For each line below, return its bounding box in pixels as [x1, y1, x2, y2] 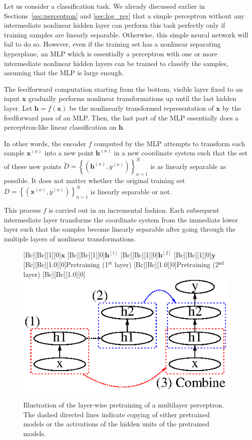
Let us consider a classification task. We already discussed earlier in [4, 1, 205, 11]
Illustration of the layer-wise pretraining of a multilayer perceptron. [23, 400, 224, 410]
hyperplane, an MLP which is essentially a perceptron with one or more [4, 48, 218, 58]
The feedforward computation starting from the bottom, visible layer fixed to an [4, 84, 243, 94]
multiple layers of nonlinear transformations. [4, 233, 136, 243]
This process [4, 205, 41, 215]
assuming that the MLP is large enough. [4, 68, 124, 78]
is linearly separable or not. [90, 186, 172, 196]
